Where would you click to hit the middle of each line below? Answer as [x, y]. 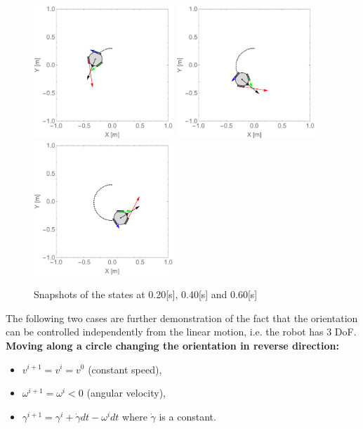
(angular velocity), [126, 393]
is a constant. [187, 416]
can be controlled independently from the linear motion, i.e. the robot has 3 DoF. [181, 332]
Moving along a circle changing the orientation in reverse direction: [172, 345]
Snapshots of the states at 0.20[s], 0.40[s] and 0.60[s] [146, 294]
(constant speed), [125, 369]
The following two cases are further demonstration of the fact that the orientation [182, 318]
